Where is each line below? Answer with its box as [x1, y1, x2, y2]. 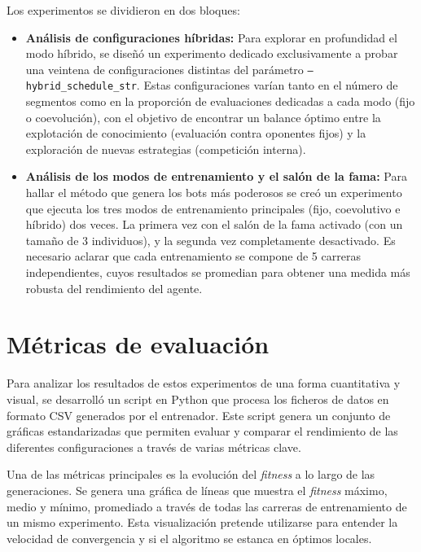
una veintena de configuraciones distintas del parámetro [25, 60, 304, 77]
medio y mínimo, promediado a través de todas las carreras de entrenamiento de [7, 497, 407, 515]
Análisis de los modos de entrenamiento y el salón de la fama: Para [25, 168, 407, 185]
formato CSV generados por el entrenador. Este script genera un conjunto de [7, 406, 391, 423]
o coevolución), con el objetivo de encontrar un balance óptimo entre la [25, 108, 381, 125]
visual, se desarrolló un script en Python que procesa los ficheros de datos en [7, 390, 389, 407]
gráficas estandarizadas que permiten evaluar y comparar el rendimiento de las [7, 423, 398, 440]
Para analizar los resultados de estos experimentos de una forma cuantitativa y [7, 375, 401, 392]
